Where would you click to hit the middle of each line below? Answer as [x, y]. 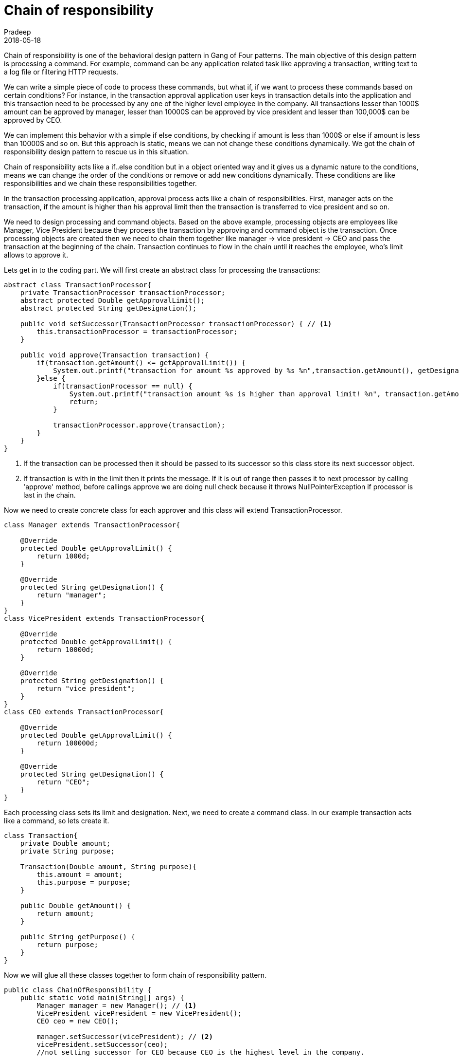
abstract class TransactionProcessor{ [78, 285]
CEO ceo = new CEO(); [78, 1021]
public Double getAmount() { [76, 905]
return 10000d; [65, 649]
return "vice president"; [86, 688]
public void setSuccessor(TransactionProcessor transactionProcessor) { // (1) [176, 324]
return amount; [65, 913]
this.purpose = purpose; [84, 882]
